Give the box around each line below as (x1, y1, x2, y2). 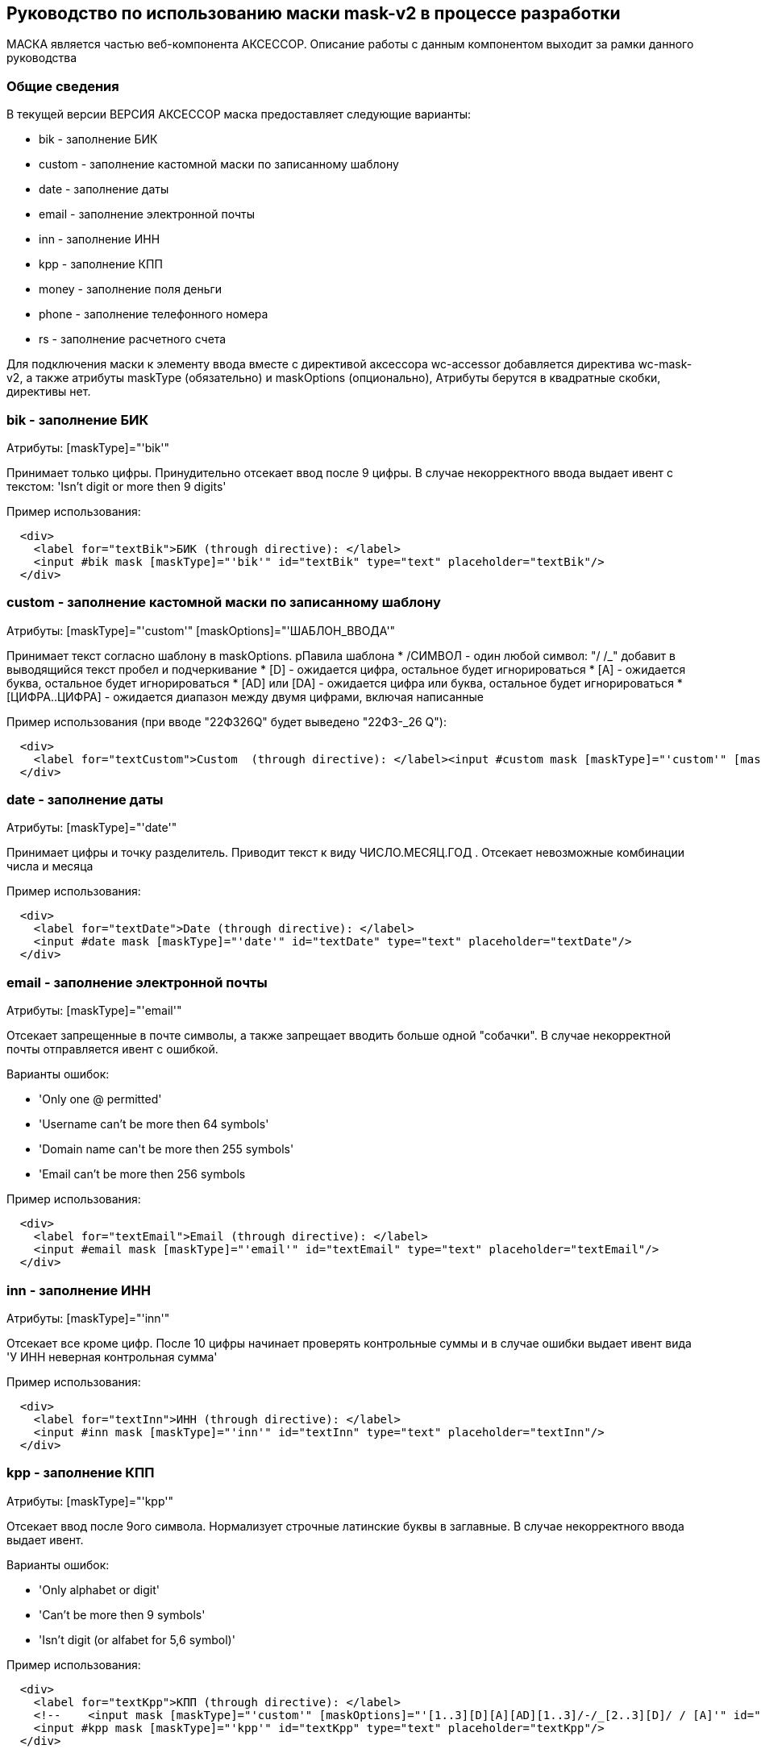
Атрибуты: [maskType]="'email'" (6, 1003, 182, 1018)
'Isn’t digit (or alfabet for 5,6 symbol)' (39, 1632, 235, 1647)
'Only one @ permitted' (39, 1092, 162, 1107)
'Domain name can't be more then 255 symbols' (39, 1142, 294, 1157)
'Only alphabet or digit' (39, 1582, 160, 1597)
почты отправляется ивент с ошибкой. (6, 1042, 218, 1057)
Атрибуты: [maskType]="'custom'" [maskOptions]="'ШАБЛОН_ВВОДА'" (6, 623, 396, 638)
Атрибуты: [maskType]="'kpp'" (6, 1493, 174, 1508)
